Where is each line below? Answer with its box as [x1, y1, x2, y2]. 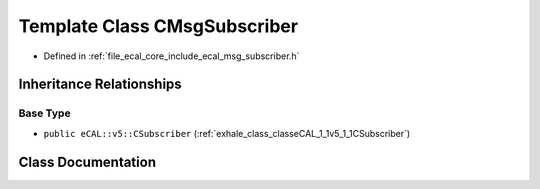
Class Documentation [18, 153, 157, 170]
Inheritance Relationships [18, 76, 182, 93]
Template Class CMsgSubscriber [18, 15, 299, 37]
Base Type [18, 106, 71, 120]
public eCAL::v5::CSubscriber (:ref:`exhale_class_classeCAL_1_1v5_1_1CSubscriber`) [43, 127, 411, 139]
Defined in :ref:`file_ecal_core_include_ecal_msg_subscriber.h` [43, 50, 300, 62]
